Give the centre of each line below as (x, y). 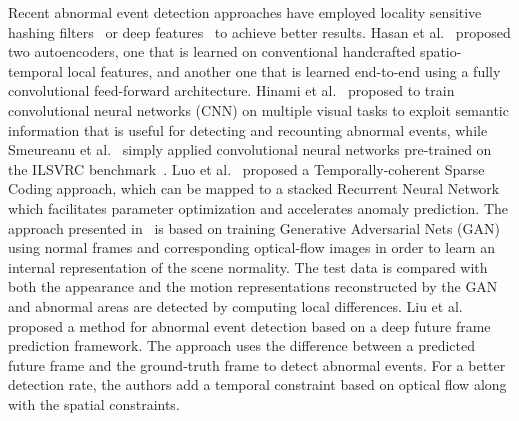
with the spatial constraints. (94, 403)
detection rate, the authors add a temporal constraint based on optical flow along (257, 384)
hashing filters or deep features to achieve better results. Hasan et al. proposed (259, 31)
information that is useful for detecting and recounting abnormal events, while (248, 129)
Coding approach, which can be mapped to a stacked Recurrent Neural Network (254, 188)
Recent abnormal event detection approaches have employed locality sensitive (245, 12)
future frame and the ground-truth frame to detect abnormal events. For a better (257, 364)
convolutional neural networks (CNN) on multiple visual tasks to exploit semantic (258, 109)
